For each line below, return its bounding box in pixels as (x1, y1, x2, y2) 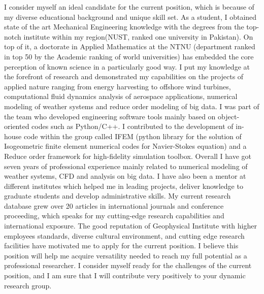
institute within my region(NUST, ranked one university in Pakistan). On (23, 31, 253, 42)
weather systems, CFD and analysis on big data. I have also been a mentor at (4, 171, 246, 181)
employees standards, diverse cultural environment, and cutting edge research (4, 230, 245, 241)
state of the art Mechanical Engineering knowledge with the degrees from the (4, 21, 244, 32)
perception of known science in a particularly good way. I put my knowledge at (4, 61, 250, 72)
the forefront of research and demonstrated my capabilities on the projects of (4, 71, 244, 82)
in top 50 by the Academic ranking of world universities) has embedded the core (4, 51, 254, 61)
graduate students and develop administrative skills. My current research (4, 190, 231, 201)
